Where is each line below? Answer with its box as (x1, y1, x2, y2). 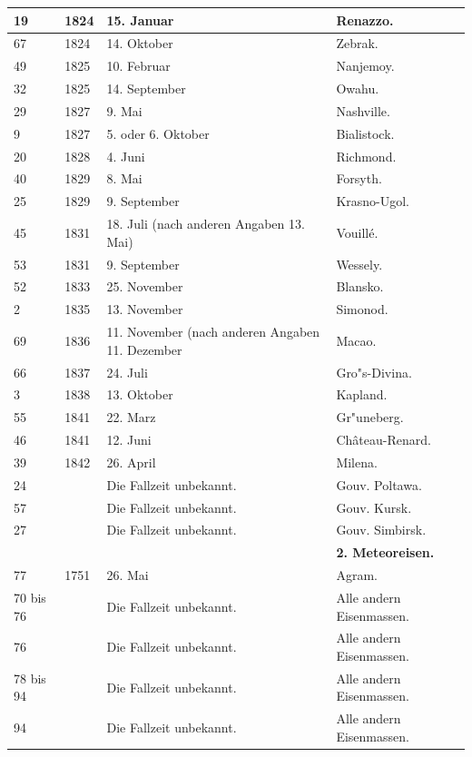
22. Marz (106, 408, 156, 427)
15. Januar (106, 10, 174, 29)
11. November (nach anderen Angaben (106, 322, 320, 341)
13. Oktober (106, 385, 173, 404)
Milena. (336, 452, 378, 471)
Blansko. (336, 277, 384, 296)
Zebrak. (336, 34, 379, 53)
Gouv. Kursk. (336, 497, 412, 516)
